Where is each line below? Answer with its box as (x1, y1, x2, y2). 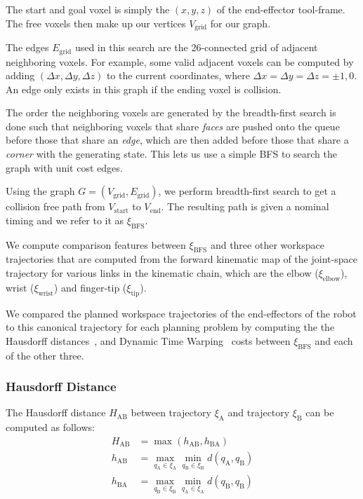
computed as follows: (6, 420, 95, 435)
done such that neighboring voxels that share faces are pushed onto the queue (6, 118, 340, 133)
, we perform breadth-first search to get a (158, 184, 336, 198)
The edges (6, 40, 49, 55)
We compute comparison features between (6, 237, 186, 252)
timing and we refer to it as (6, 212, 124, 227)
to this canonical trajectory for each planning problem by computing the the (6, 320, 335, 334)
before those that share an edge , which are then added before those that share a (6, 132, 349, 147)
